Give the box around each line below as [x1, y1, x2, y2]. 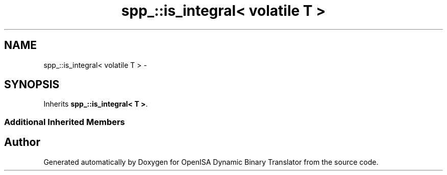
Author [4, 136, 40, 149]
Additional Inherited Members [4, 116, 125, 127]
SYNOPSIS [4, 78, 60, 91]
